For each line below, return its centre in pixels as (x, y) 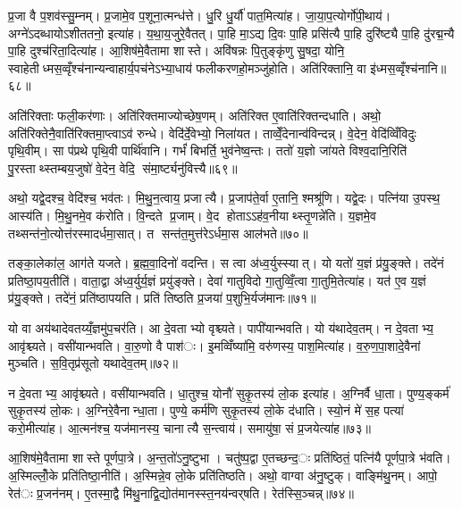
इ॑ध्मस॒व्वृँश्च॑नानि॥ (408, 67)
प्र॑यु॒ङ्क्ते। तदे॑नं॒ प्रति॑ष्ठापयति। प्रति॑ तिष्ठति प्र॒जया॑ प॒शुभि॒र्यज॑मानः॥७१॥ (162, 298)
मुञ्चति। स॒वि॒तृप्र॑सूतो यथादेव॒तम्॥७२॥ (93, 363)
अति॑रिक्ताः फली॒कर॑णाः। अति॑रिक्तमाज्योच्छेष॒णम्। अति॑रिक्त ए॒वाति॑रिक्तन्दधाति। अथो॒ (195, 115)
